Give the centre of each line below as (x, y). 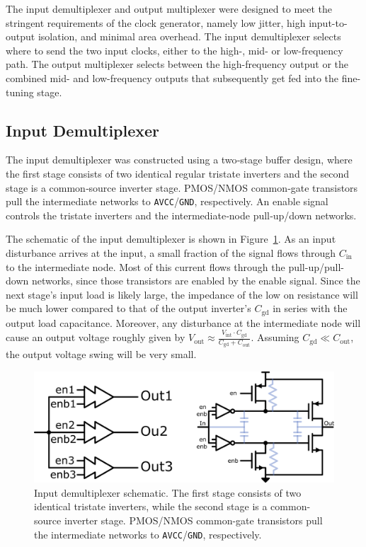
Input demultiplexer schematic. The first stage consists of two (168, 492)
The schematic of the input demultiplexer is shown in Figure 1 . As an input (171, 239)
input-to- (328, 22)
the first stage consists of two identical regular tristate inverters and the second (177, 173)
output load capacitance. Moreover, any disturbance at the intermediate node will (183, 322)
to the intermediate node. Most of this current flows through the (145, 266)
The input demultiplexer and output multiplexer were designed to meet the (169, 8)
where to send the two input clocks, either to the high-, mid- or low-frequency (175, 50)
